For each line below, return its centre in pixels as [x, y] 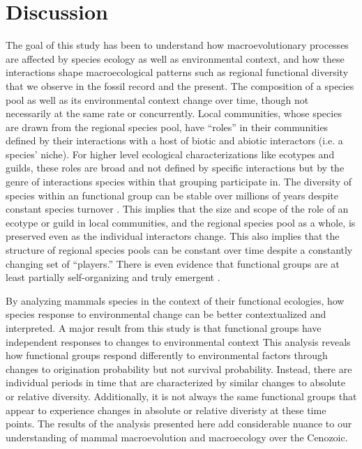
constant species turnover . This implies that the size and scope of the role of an [177, 209]
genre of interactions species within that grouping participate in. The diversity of [179, 182]
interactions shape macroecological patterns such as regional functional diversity [177, 72]
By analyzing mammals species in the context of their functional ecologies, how [175, 300]
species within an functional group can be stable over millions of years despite [172, 195]
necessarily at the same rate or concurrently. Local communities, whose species [174, 113]
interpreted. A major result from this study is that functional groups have [164, 328]
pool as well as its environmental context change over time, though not [157, 99]
